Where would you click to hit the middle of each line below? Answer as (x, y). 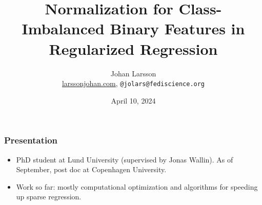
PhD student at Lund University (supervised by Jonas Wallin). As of (125, 159)
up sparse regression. (49, 197)
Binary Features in (177, 28)
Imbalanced (63, 28)
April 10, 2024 (133, 100)
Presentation (31, 140)
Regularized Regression (133, 48)
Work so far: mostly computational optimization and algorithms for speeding (137, 186)
